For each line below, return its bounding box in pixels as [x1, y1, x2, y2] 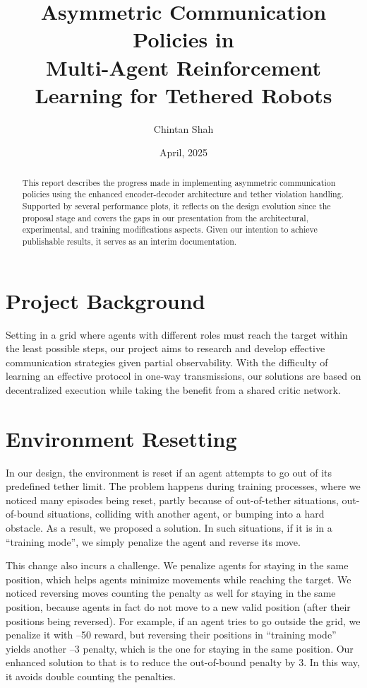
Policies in [133, 25, 234, 54]
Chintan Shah [153, 121, 214, 136]
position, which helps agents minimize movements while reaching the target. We [6, 571, 351, 586]
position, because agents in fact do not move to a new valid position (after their [6, 599, 351, 614]
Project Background [6, 286, 205, 315]
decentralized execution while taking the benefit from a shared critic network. [6, 382, 341, 397]
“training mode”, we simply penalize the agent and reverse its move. [6, 534, 301, 549]
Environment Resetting [6, 424, 237, 453]
